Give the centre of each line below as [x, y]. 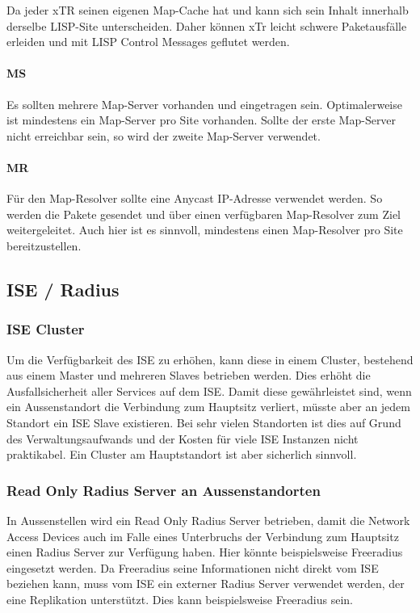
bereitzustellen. [44, 245]
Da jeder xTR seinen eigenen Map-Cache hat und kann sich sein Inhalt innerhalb [208, 10]
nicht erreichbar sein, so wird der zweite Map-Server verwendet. [164, 135]
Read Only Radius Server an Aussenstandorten [164, 490]
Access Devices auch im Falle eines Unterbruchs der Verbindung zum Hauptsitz [203, 536]
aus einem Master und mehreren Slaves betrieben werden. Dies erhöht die [189, 375]
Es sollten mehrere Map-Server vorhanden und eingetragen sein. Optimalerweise [204, 104]
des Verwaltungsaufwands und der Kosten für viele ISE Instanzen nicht [183, 438]
